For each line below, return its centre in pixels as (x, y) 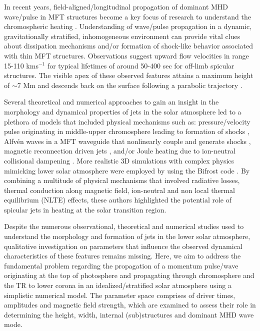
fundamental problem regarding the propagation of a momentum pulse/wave (121, 265)
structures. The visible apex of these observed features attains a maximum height (129, 75)
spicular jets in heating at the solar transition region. (85, 209)
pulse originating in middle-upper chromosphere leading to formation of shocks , (127, 131)
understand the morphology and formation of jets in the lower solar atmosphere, (127, 236)
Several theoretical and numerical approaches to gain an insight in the (111, 102)
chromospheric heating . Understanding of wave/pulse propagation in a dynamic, (128, 26)
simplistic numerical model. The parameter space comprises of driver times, (120, 295)
